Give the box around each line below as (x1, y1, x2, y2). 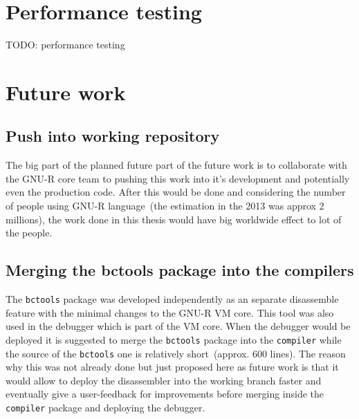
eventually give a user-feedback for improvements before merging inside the (6, 387, 324, 401)
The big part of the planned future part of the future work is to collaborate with (6, 158, 347, 172)
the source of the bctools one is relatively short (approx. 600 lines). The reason (6, 346, 346, 360)
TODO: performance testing (6, 37, 125, 52)
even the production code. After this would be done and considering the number (6, 185, 346, 199)
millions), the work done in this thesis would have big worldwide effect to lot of (6, 212, 342, 226)
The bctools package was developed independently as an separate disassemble (6, 292, 339, 306)
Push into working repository (6, 125, 220, 147)
